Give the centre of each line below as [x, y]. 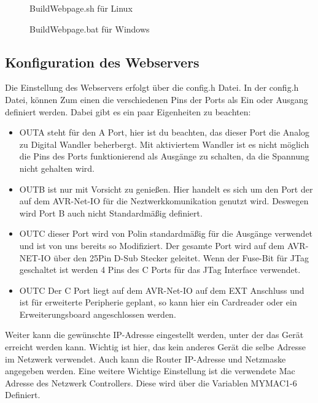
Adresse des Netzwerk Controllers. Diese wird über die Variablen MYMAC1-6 [151, 382]
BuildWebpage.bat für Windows [90, 29]
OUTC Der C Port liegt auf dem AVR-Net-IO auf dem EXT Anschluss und [162, 290]
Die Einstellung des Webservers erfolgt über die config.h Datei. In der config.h [152, 87]
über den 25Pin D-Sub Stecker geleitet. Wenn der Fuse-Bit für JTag [181, 257]
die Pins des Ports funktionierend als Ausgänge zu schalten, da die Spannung [164, 156]
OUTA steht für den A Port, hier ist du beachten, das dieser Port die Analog [165, 132]
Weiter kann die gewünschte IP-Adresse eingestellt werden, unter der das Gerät [154, 335]
